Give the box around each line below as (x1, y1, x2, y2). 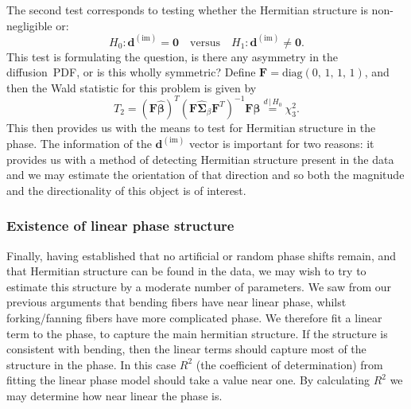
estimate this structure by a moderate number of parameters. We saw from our (6, 278, 392, 294)
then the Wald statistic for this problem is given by (6, 79, 257, 95)
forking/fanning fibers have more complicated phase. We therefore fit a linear (6, 309, 382, 325)
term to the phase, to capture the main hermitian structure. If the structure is (6, 325, 388, 341)
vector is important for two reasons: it (188, 134, 374, 151)
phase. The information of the (6, 134, 152, 151)
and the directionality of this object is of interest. (6, 181, 246, 198)
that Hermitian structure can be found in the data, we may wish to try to (6, 263, 366, 279)
